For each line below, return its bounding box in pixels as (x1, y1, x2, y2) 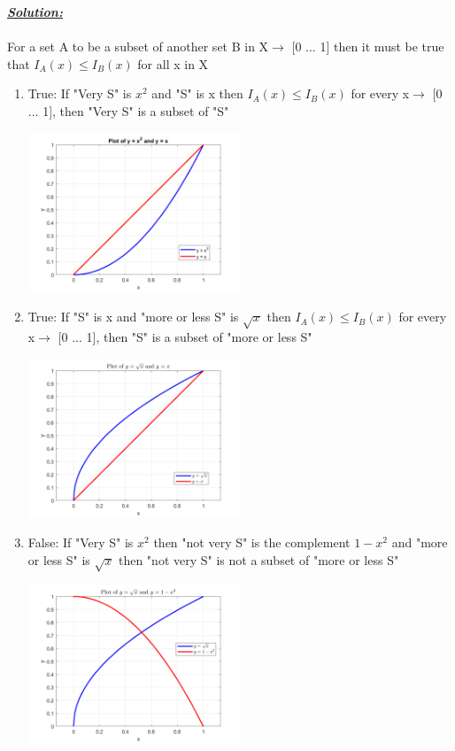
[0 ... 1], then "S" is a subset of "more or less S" (58, 327, 312, 345)
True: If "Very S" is (27, 84, 132, 103)
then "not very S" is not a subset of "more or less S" (118, 550, 399, 569)
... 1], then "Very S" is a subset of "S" (27, 101, 229, 120)
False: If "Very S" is (27, 533, 134, 552)
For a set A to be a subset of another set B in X (7, 37, 269, 56)
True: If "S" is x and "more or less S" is (27, 307, 239, 326)
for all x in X (137, 54, 209, 73)
